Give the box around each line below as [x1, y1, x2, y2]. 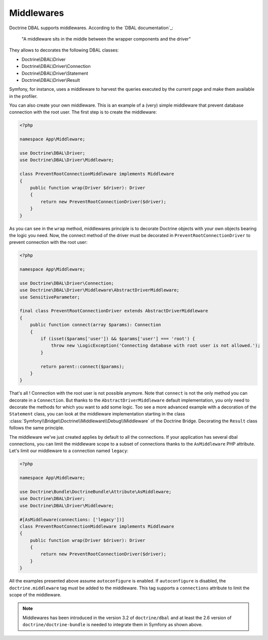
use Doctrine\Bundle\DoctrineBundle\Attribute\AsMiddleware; [19, 489, 172, 494]
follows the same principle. [9, 425, 65, 431]
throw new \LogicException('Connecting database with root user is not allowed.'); [51, 343, 261, 349]
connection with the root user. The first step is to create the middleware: [9, 109, 157, 115]
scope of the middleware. [9, 592, 62, 598]
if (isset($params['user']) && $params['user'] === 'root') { [40, 336, 196, 342]
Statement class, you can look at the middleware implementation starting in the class [9, 411, 186, 417]
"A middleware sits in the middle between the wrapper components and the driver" [21, 36, 191, 42]
